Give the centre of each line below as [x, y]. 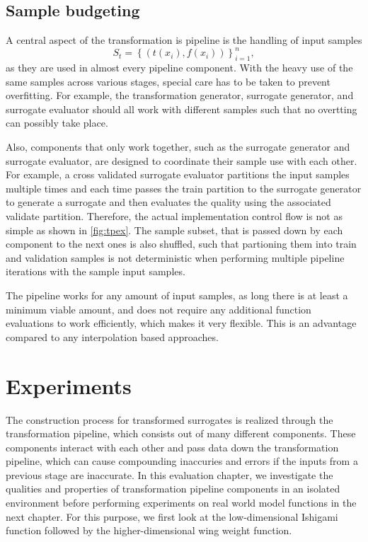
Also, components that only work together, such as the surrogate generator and [178, 147]
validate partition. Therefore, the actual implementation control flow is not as [174, 216]
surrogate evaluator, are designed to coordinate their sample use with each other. [182, 160]
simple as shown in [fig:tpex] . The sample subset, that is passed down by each [174, 230]
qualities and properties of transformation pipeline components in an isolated [173, 489]
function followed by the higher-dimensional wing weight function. [149, 530]
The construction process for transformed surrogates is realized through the [169, 419]
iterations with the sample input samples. [96, 271]
